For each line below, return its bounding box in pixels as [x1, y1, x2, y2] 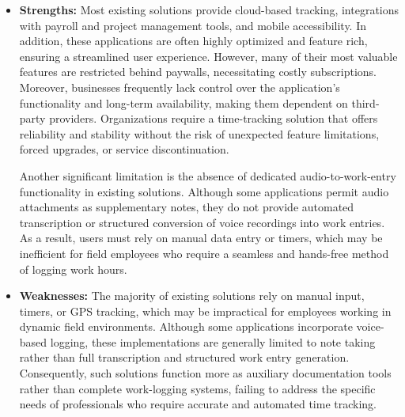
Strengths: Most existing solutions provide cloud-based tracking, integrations [19, 2, 399, 17]
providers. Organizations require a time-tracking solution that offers [49, 110, 378, 127]
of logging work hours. [19, 260, 127, 277]
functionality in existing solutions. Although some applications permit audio [19, 183, 389, 199]
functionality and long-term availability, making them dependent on [19, 94, 348, 111]
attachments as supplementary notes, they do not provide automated [19, 199, 354, 215]
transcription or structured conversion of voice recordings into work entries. [19, 214, 385, 230]
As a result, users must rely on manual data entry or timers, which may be [19, 229, 383, 246]
